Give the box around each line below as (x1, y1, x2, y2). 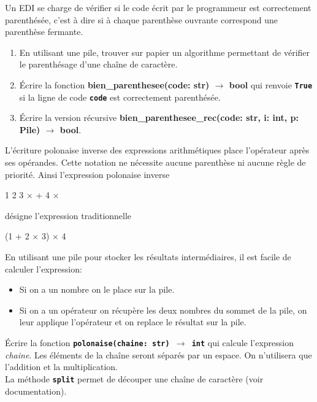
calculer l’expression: (5, 262, 82, 275)
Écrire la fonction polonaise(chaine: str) (5, 336, 170, 349)
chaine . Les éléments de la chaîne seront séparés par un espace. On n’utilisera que (5, 348, 312, 361)
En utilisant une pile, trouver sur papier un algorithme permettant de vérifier (19, 45, 310, 58)
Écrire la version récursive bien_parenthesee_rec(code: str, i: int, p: (19, 111, 299, 124)
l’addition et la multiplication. (5, 360, 118, 373)
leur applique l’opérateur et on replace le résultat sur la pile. (19, 315, 246, 328)
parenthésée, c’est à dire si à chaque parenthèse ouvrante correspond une (5, 13, 278, 26)
